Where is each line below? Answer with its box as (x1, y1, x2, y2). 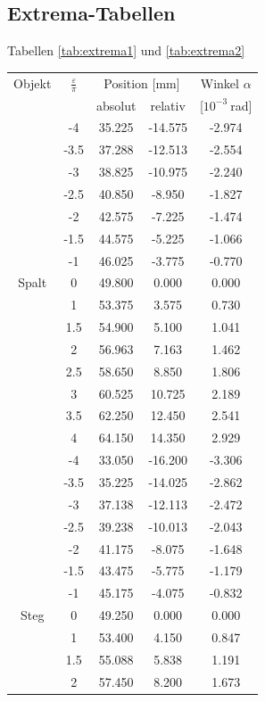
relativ (150, 95, 186, 114)
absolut (95, 95, 137, 114)
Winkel (200, 73, 239, 92)
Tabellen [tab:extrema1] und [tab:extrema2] (7, 41, 245, 60)
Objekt (13, 73, 52, 92)
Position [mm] (104, 73, 180, 92)
